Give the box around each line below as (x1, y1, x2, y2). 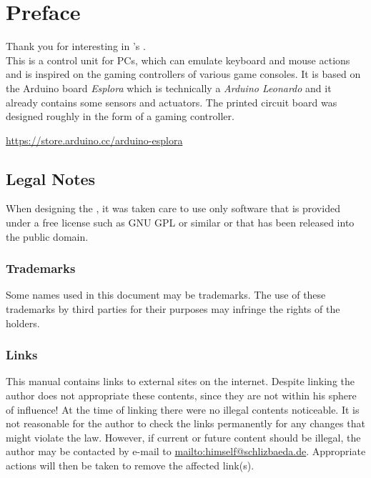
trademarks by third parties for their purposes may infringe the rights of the (6, 302, 340, 317)
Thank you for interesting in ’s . (6, 39, 146, 54)
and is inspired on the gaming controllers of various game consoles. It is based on (6, 66, 361, 81)
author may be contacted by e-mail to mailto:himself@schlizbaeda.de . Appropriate (6, 444, 366, 459)
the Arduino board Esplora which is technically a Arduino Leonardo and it (6, 80, 332, 95)
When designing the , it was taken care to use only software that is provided (6, 201, 340, 216)
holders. (6, 315, 40, 330)
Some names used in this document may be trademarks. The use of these (6, 287, 326, 302)
